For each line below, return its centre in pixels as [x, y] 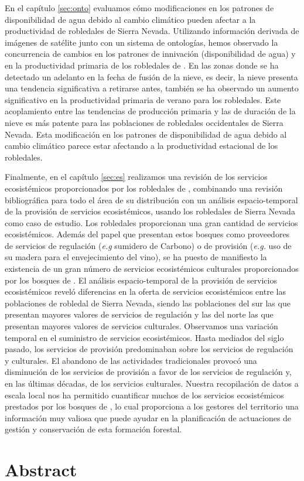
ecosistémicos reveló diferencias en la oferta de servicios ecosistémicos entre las [145, 291]
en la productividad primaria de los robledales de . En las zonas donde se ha [142, 65]
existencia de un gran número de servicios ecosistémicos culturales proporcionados [152, 269]
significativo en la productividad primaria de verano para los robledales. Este [143, 99]
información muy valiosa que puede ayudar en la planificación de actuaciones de [148, 417]
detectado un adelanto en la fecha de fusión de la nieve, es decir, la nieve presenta [151, 76]
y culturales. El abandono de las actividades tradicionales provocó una [131, 360]
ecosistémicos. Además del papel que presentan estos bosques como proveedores [147, 234]
